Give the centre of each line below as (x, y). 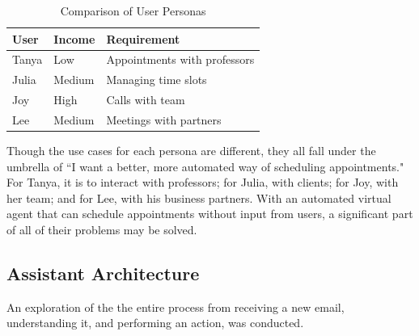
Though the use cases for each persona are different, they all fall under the (191, 151)
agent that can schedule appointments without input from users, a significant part (210, 214)
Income (74, 38)
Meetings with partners (164, 119)
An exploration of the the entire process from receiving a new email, (176, 307)
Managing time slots (157, 80)
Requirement (143, 38)
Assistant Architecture (103, 273)
